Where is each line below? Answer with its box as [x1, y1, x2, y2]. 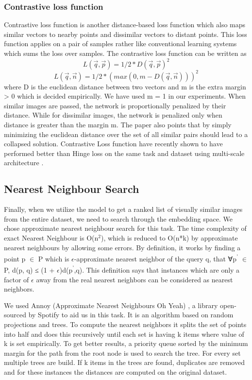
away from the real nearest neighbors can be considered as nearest [36, 274, 233, 284]
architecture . [4, 157, 44, 168]
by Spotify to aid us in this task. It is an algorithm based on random [28, 310, 234, 320]
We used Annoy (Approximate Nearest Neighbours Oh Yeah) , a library [4, 300, 218, 310]
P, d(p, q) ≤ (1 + [4, 265, 55, 275]
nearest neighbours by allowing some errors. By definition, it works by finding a [4, 242, 241, 252]
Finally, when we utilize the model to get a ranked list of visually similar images [4, 204, 243, 214]
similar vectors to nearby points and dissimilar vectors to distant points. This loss [4, 29, 247, 39]
